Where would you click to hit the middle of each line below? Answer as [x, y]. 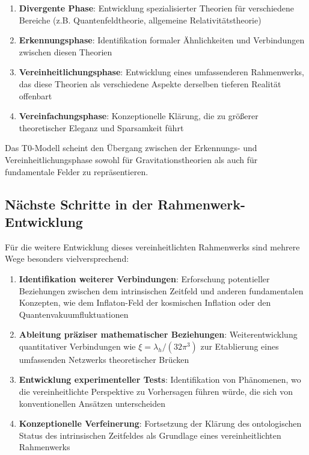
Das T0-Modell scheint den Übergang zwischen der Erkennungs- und [131, 148]
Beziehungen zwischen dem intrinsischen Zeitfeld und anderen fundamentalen [161, 290]
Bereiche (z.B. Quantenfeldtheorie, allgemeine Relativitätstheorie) [140, 20]
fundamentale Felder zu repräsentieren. [77, 171]
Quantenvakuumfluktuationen [74, 314]
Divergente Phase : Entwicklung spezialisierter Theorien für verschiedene [157, 8]
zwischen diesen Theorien [66, 51]
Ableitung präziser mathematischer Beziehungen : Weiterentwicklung [158, 334]
